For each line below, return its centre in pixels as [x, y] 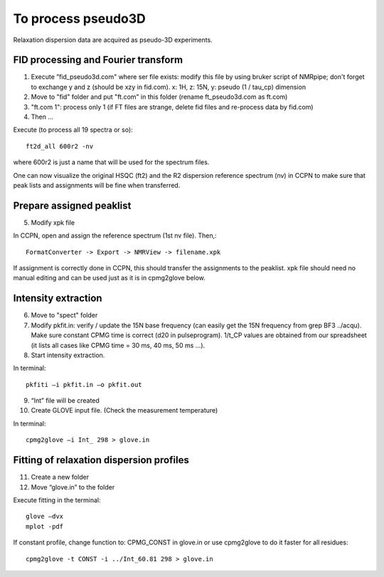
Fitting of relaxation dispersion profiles [101, 460]
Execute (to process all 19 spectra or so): [73, 130]
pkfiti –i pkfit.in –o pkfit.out [84, 385]
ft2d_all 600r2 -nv [60, 146]
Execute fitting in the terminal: [57, 500]
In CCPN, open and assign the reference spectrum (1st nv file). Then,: [115, 235]
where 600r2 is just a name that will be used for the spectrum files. [111, 162]
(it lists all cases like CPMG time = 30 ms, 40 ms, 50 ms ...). [118, 345]
